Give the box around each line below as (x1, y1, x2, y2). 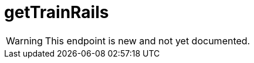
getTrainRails (4, 2, 109, 22)
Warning (6, 34, 43, 47)
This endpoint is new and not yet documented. (45, 34, 250, 47)
